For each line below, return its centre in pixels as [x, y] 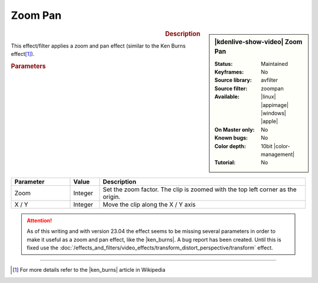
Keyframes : [229, 72]
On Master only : [235, 129]
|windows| [274, 113]
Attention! [39, 220]
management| [278, 154]
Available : [227, 96]
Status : [223, 64]
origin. [112, 197]
